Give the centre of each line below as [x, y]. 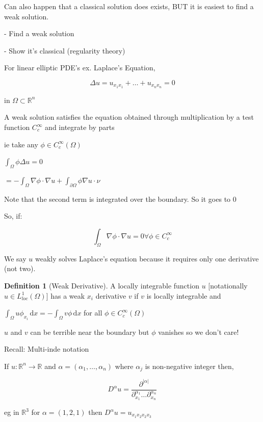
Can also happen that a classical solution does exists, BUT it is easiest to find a [129, 6]
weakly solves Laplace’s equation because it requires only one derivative [147, 258]
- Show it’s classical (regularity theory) [65, 50]
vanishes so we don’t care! [199, 332]
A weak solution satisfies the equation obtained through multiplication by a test [129, 117]
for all [93, 313]
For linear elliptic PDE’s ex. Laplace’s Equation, [80, 68]
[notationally [228, 285]
